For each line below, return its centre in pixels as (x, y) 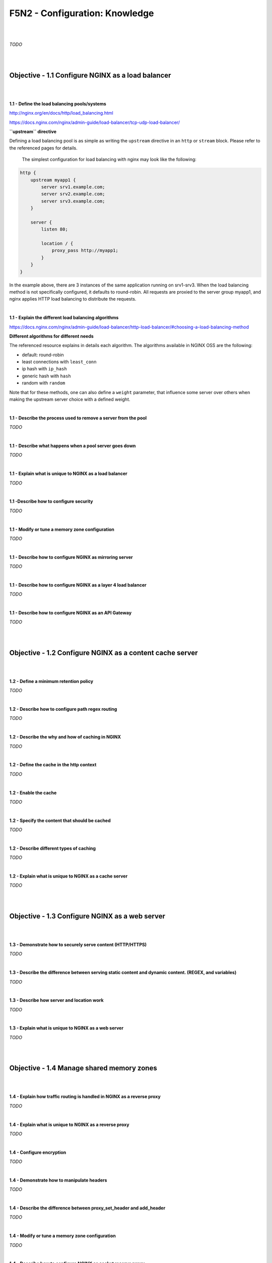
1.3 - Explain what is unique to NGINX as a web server (66, 1028)
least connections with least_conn (59, 362)
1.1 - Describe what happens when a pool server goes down (73, 446)
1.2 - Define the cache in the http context (53, 765)
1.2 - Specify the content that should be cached (60, 820)
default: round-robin (43, 355)
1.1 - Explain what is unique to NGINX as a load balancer (69, 474)
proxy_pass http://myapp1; (85, 251)
